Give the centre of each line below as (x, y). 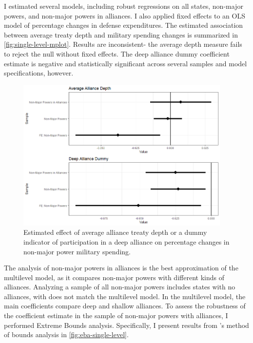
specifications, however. (39, 73)
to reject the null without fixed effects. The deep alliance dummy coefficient (117, 53)
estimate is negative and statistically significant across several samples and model (126, 63)
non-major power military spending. (77, 251)
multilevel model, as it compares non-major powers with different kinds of (114, 277)
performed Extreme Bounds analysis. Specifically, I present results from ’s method (126, 325)
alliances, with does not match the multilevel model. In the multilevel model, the (125, 296)
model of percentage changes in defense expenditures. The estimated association (124, 25)
